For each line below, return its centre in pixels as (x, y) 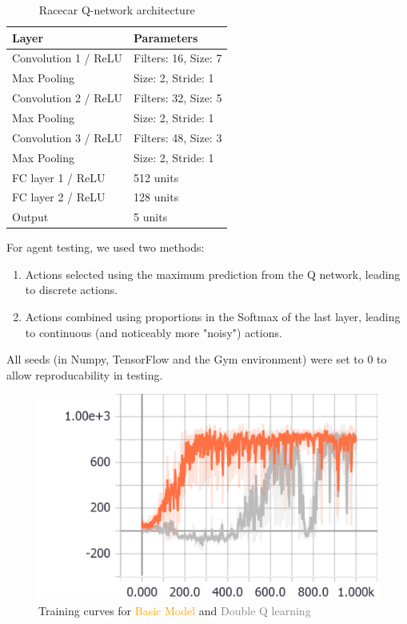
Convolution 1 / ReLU (68, 58)
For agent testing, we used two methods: (106, 247)
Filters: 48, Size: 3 (178, 137)
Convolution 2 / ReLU (68, 98)
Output (30, 217)
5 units (151, 217)
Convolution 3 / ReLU (68, 137)
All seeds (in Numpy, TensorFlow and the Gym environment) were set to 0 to (197, 359)
